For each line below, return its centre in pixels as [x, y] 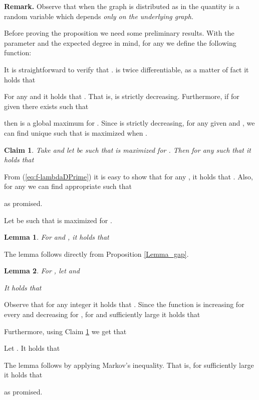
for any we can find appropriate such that [68, 186]
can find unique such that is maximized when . [76, 132]
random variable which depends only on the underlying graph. [99, 16]
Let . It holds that [32, 348]
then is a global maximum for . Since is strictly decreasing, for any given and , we [129, 123]
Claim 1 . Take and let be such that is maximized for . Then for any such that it [127, 149]
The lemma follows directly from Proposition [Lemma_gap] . [96, 254]
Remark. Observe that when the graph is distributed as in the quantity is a [122, 6]
